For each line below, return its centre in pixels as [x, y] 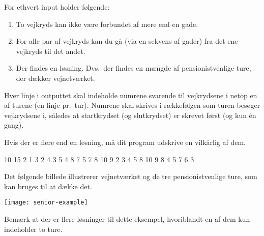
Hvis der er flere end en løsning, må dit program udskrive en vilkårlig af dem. [125, 142]
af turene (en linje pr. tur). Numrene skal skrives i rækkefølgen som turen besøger [132, 105]
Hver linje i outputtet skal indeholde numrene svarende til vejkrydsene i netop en [131, 95]
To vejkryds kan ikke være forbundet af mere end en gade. [107, 24]
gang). [14, 125]
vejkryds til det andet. [51, 51]
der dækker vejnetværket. [55, 78]
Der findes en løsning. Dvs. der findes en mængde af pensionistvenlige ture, [134, 68]
